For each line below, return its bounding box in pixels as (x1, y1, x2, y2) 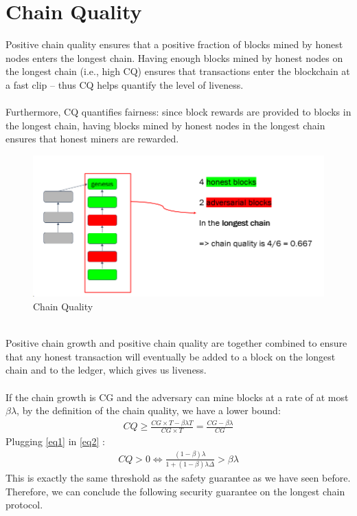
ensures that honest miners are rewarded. (5, 131, 179, 146)
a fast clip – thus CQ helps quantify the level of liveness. (5, 77, 244, 92)
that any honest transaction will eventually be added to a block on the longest (5, 349, 336, 363)
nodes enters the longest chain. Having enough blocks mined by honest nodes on (5, 50, 343, 65)
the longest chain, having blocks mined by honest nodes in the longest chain (5, 118, 325, 132)
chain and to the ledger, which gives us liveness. (5, 363, 207, 377)
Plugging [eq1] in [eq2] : (5, 433, 105, 448)
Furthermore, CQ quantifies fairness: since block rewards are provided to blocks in (5, 105, 352, 119)
